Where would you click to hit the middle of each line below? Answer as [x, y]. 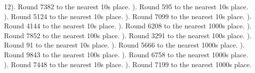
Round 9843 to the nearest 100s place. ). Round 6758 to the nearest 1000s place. [126, 54]
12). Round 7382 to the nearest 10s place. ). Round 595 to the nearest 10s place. [126, 6]
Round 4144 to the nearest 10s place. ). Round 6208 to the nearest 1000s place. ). [128, 26]
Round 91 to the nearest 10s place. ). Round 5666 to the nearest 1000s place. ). [125, 45]
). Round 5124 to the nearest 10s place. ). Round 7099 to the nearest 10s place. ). [128, 16]
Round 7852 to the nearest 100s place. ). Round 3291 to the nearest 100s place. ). [128, 35]
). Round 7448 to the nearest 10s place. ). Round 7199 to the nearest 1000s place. [128, 64]
